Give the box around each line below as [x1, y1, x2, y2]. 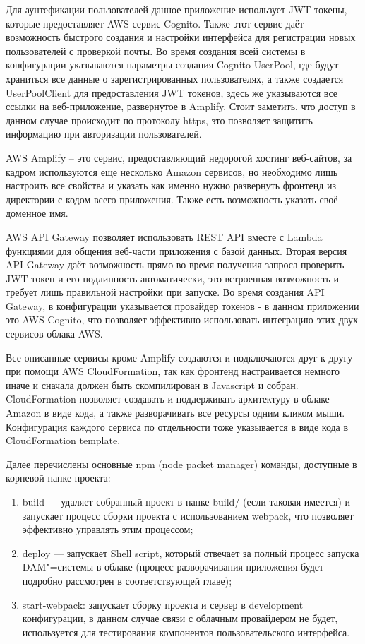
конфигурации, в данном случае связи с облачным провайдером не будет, [22, 611, 338, 626]
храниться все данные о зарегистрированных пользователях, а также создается [6, 71, 344, 85]
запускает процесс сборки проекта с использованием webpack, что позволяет [22, 508, 354, 523]
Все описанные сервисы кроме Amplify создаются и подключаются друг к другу [6, 350, 353, 364]
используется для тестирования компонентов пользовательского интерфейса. [22, 624, 350, 639]
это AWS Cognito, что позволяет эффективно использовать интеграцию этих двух [6, 312, 358, 327]
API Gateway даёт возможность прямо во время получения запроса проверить [6, 257, 345, 272]
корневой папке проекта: [6, 470, 111, 485]
